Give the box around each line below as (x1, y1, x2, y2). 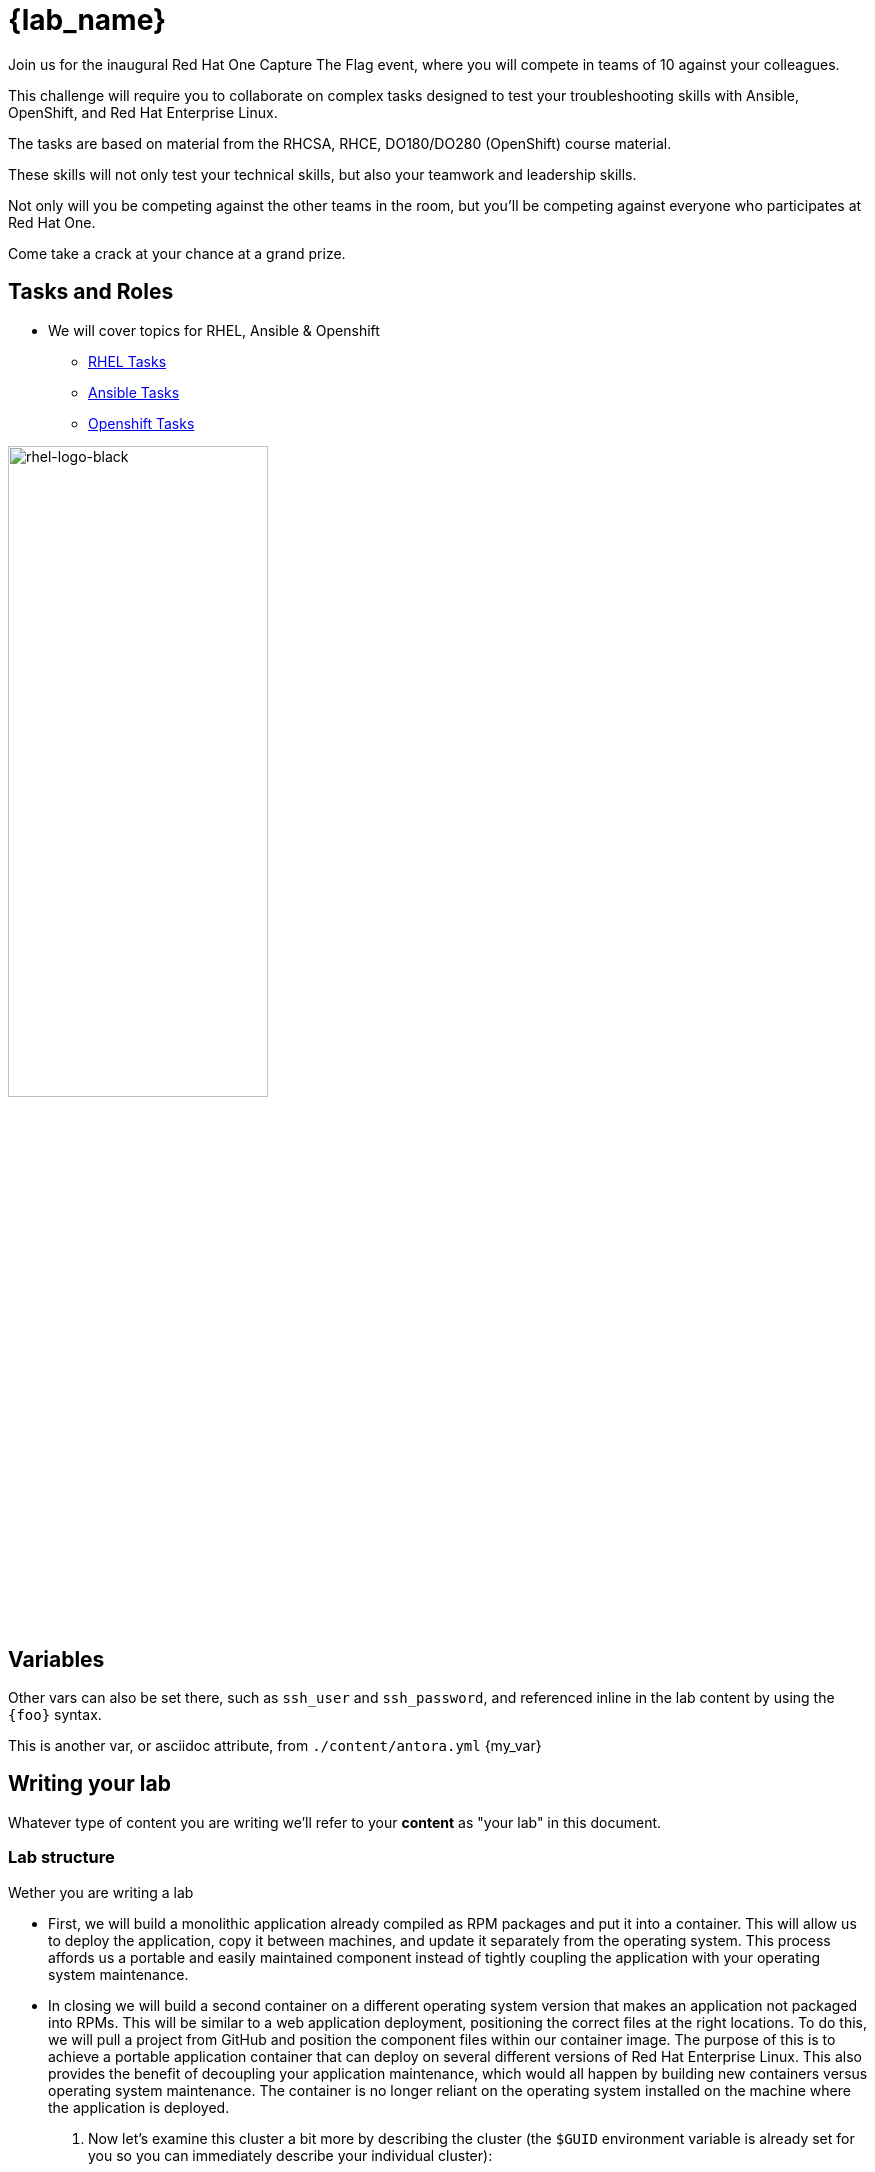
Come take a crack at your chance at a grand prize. (8, 244, 346, 262)
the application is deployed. (48, 2098, 230, 2116)
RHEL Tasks (88, 352, 167, 370)
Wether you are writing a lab (8, 1883, 194, 1901)
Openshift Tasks (88, 414, 195, 432)
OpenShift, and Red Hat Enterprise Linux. (8, 103, 278, 121)
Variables (8, 1646, 105, 1672)
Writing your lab (8, 1771, 171, 1797)
